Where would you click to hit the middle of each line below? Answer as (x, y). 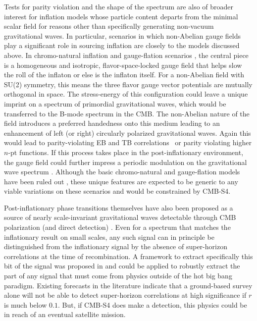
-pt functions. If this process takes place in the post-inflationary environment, (126, 152)
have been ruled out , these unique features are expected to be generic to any (121, 181)
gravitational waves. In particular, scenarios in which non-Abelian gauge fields (123, 35)
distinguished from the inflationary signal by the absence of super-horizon (116, 246)
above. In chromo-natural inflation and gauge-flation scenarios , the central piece (126, 55)
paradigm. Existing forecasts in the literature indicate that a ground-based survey (128, 285)
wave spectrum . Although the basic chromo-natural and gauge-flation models (122, 172)
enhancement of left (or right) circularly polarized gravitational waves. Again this (128, 133)
